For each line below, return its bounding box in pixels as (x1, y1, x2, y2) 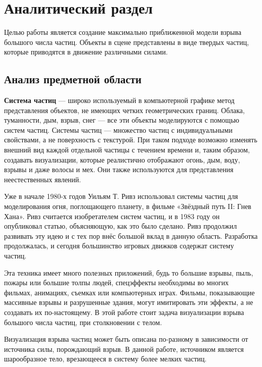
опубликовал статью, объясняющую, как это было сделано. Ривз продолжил (4, 221, 237, 231)
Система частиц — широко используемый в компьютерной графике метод (4, 95, 235, 106)
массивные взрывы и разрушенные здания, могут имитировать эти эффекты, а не (4, 297, 253, 307)
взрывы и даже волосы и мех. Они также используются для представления (4, 164, 234, 175)
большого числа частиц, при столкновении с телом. (4, 317, 162, 327)
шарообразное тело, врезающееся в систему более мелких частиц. (4, 353, 207, 364)
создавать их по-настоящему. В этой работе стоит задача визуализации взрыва (4, 306, 244, 317)
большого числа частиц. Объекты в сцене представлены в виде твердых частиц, (4, 36, 249, 47)
